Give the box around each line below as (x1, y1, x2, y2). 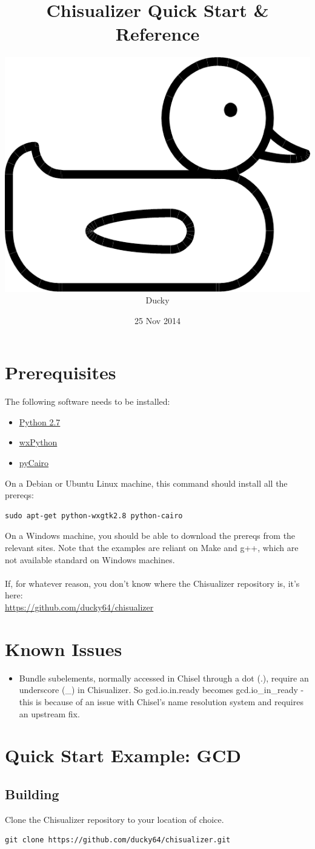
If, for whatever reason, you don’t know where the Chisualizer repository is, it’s (5, 577, 300, 589)
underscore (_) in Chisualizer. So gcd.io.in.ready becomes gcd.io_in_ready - (19, 683, 304, 696)
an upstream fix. (19, 707, 80, 720)
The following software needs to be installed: (5, 395, 170, 408)
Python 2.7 (19, 415, 61, 428)
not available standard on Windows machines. (5, 553, 175, 566)
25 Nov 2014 (134, 314, 181, 326)
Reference (115, 21, 200, 46)
